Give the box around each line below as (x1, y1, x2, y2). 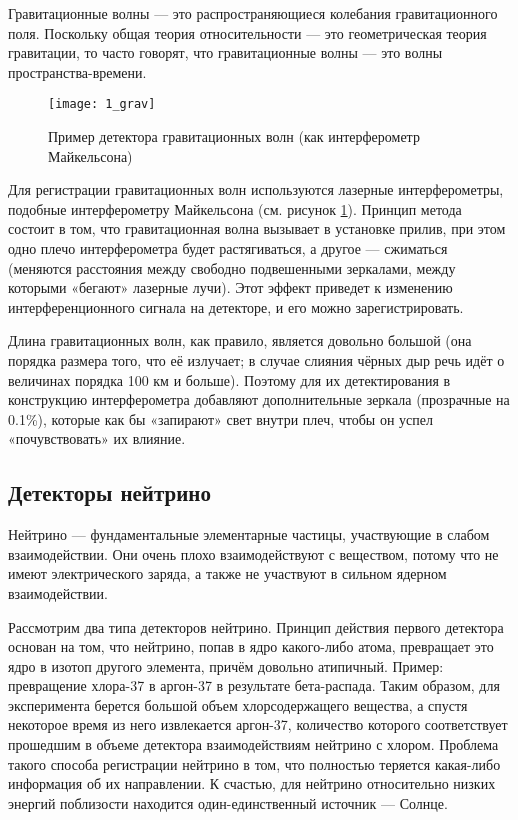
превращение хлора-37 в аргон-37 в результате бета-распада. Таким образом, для (8, 675, 500, 696)
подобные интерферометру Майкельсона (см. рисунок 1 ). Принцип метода (8, 198, 462, 219)
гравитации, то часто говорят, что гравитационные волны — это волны (8, 42, 443, 63)
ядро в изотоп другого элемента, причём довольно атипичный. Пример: (8, 655, 444, 676)
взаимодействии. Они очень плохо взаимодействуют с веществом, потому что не (8, 543, 499, 564)
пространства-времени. (8, 61, 147, 82)
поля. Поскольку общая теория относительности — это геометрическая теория (8, 22, 487, 43)
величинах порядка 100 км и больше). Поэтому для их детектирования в (8, 369, 451, 390)
